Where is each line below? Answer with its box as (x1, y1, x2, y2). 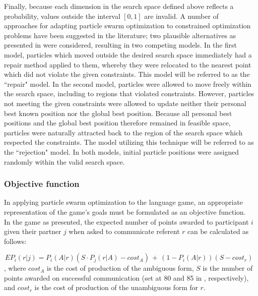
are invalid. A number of (144, 10, 219, 21)
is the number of (202, 263, 253, 273)
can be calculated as (187, 226, 249, 237)
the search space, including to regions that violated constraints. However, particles (4, 88, 254, 99)
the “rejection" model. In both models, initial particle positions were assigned (4, 146, 239, 157)
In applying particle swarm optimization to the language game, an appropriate (4, 197, 243, 207)
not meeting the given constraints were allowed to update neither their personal (4, 98, 247, 108)
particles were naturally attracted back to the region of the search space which (4, 127, 243, 137)
